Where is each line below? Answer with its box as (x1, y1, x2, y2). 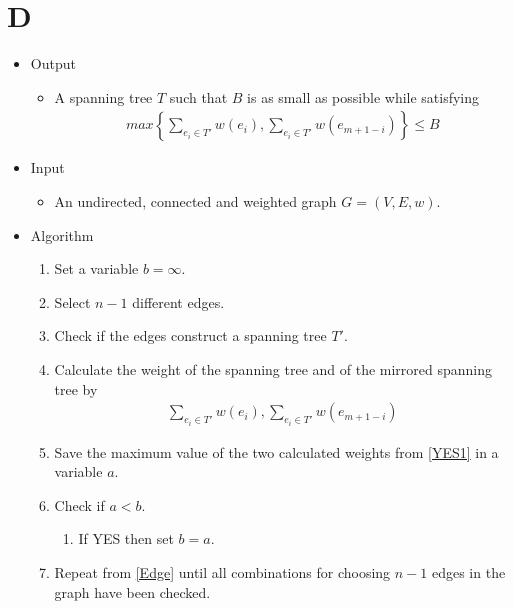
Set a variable (54, 258, 139, 279)
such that (169, 86, 228, 107)
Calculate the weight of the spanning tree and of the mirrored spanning (54, 358, 493, 379)
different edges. (132, 291, 225, 312)
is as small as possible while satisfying (247, 86, 480, 107)
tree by (54, 378, 98, 399)
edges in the (431, 561, 506, 582)
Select (54, 291, 91, 312)
